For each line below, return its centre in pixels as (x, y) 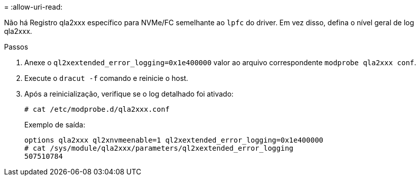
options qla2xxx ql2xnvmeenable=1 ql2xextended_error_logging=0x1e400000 (174, 140)
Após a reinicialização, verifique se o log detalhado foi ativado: (129, 94)
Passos (16, 47)
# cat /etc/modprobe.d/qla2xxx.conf (97, 109)
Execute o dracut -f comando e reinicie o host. (106, 78)
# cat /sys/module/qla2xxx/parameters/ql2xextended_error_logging (159, 148)
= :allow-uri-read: (33, 7)
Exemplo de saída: (55, 125)
